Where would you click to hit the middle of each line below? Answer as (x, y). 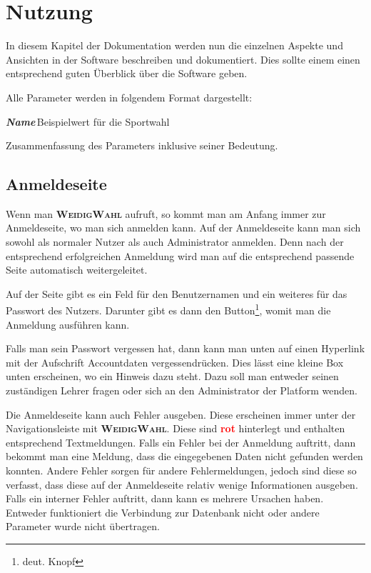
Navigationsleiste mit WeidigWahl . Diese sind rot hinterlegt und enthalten (176, 428)
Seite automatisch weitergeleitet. (77, 270)
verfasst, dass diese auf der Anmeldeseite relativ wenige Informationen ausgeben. (182, 484)
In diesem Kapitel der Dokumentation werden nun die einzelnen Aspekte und (174, 45)
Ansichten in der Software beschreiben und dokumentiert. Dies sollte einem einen (183, 59)
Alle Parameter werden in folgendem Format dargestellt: (129, 97)
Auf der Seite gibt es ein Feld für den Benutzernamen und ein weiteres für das (177, 293)
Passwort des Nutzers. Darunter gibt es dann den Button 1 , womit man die (168, 309)
